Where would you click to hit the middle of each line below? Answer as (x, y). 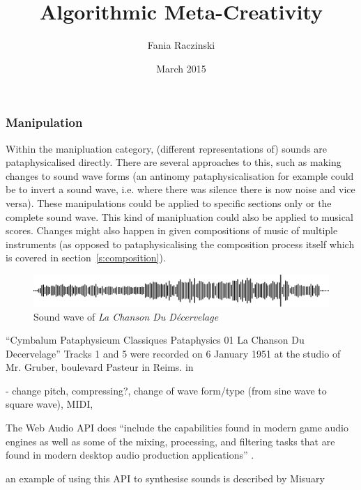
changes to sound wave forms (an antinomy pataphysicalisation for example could (180, 175)
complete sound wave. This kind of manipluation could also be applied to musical (179, 216)
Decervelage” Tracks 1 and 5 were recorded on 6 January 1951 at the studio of (173, 353)
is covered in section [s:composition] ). (86, 258)
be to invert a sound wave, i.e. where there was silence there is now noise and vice (180, 189)
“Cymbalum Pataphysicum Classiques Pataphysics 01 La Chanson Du (155, 340)
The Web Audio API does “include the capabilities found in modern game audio (177, 428)
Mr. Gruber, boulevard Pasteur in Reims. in (100, 367)
